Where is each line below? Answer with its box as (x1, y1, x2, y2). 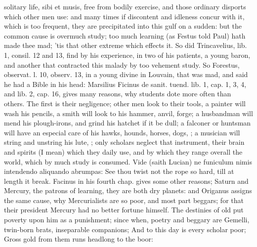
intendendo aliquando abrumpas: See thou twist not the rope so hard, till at (4, 166, 234, 176)
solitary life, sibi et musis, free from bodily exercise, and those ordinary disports (4, 1, 246, 11)
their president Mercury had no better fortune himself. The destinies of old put (4, 205, 244, 215)
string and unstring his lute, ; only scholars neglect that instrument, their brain (4, 137, 245, 147)
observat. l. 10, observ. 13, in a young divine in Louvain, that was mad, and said (4, 69, 248, 80)
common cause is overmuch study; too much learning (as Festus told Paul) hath (4, 30, 246, 41)
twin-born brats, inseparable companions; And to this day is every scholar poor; (4, 224, 246, 234)
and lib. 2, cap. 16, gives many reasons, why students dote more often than (4, 88, 231, 99)
